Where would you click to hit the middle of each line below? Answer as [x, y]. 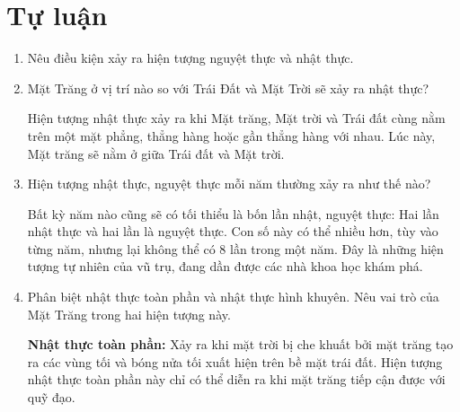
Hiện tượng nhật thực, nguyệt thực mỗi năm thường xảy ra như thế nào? [229, 184]
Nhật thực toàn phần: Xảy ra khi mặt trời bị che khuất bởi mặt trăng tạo [240, 344]
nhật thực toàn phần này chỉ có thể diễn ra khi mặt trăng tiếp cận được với [236, 379]
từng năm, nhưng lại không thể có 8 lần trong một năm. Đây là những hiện [235, 248]
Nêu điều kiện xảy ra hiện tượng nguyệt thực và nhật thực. [190, 58]
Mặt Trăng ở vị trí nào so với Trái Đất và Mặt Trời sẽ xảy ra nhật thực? [228, 88]
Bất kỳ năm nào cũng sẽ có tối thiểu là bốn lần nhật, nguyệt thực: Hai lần [233, 213]
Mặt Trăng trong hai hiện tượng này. [129, 314]
